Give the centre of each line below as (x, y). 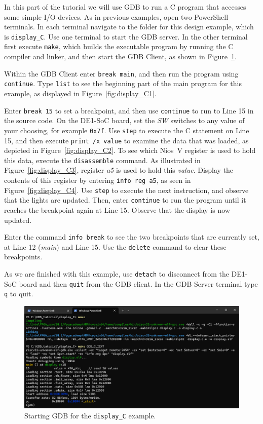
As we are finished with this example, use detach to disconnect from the (117, 274)
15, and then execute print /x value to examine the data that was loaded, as (126, 140)
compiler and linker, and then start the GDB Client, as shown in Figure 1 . (120, 56)
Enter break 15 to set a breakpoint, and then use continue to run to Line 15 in (129, 110)
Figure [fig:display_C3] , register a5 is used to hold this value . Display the (119, 170)
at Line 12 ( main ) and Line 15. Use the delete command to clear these (115, 246)
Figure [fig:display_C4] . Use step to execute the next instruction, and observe (126, 190)
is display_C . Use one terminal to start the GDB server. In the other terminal (126, 36)
